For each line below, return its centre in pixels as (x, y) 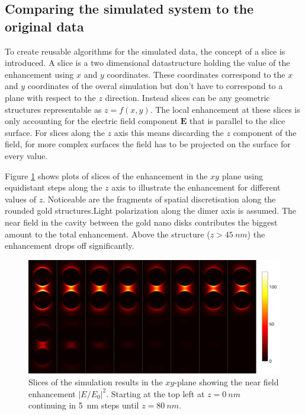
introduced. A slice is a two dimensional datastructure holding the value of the (147, 63)
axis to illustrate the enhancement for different (196, 187)
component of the (265, 132)
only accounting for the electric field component (91, 121)
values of (20, 199)
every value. (26, 155)
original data (44, 26)
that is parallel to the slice (237, 121)
